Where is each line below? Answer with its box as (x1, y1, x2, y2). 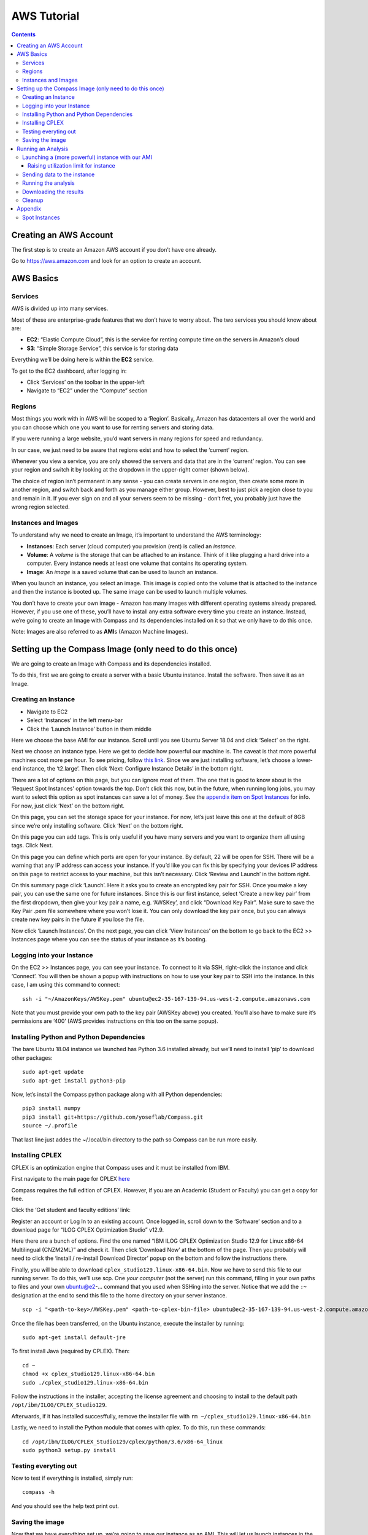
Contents (11, 31, 36, 38)
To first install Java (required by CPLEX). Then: (11, 1348, 130, 1355)
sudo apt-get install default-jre (22, 1334, 126, 1341)
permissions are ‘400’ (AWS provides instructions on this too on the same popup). (11, 1017, 218, 1025)
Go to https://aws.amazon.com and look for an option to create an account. (11, 257, 202, 265)
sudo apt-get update (22, 1068, 84, 1076)
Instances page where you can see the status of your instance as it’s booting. (11, 936, 207, 943)
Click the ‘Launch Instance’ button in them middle (26, 725, 152, 733)
